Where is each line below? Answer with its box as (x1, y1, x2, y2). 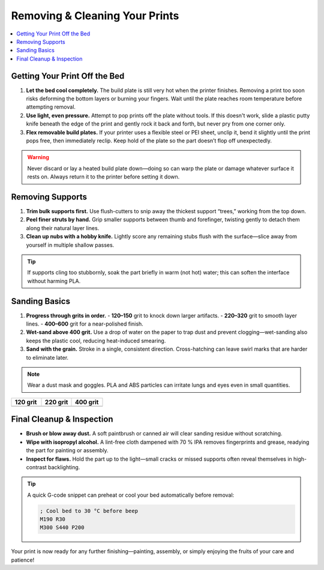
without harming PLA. (27, 277, 81, 285)
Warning (27, 154, 49, 161)
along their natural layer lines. (26, 224, 100, 231)
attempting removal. (26, 103, 76, 111)
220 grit (44, 398, 68, 406)
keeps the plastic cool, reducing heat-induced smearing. (26, 337, 166, 344)
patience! (11, 556, 35, 563)
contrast (26, 463, 47, 471)
